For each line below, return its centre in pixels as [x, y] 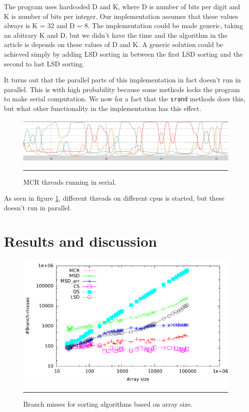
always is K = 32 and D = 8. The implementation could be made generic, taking [124, 25]
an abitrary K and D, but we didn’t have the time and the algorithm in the [116, 35]
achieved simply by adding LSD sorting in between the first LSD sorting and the [123, 54]
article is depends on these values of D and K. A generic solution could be [114, 44]
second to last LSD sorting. [44, 63]
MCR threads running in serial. [70, 182]
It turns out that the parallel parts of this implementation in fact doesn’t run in [123, 80]
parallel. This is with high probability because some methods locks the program [122, 89]
